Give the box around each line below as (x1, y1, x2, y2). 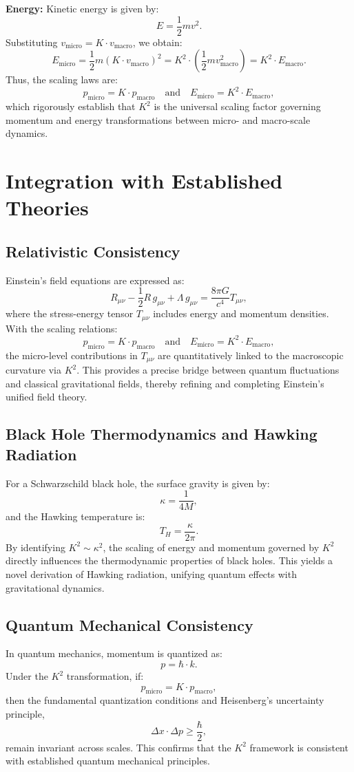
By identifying (6, 539, 65, 554)
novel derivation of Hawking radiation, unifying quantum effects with (6, 567, 297, 581)
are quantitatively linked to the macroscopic (157, 347, 344, 362)
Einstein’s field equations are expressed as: (6, 272, 185, 287)
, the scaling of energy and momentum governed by (103, 539, 320, 554)
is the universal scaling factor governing (154, 99, 321, 114)
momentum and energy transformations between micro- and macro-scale (6, 112, 311, 127)
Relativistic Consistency (6, 240, 180, 261)
